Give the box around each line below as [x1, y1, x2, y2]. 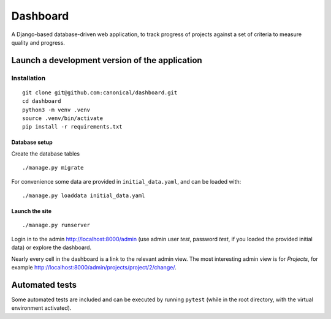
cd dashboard [22, 98, 61, 105]
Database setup [11, 138, 53, 146]
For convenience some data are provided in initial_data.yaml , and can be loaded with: [11, 178, 242, 185]
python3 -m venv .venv [22, 106, 91, 113]
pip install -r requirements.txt [22, 123, 123, 130]
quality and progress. [11, 39, 66, 46]
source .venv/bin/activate [22, 115, 104, 122]
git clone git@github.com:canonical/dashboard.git [22, 89, 178, 96]
